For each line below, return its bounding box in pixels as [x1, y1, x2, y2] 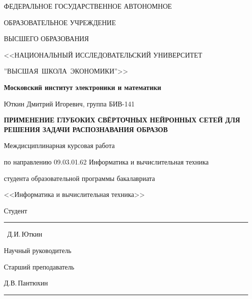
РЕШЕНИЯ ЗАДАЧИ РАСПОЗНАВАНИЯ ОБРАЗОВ [4, 124, 168, 134]
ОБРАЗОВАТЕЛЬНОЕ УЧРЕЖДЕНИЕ [4, 17, 116, 27]
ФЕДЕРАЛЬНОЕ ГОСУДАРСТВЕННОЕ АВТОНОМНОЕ [4, 1, 172, 11]
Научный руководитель [4, 245, 72, 255]
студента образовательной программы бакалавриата [4, 173, 155, 183]
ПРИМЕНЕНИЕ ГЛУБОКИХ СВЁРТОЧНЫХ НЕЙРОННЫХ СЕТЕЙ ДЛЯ [4, 115, 240, 125]
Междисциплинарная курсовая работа [4, 140, 115, 150]
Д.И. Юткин [7, 229, 43, 239]
